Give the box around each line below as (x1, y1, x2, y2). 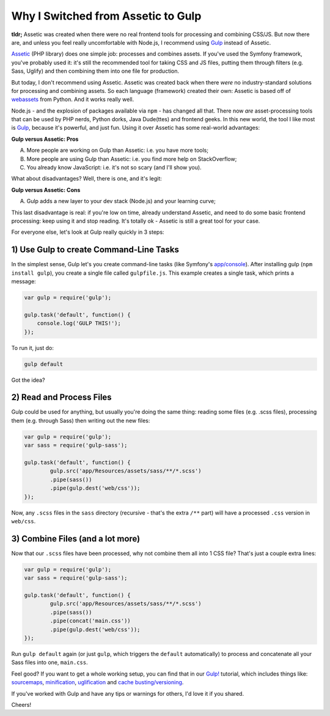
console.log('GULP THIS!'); (37, 320, 122, 327)
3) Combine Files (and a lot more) (11, 533, 141, 544)
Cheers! (11, 701, 32, 708)
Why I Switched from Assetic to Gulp (11, 9, 202, 23)
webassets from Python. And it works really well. (11, 95, 134, 103)
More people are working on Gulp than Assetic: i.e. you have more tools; (26, 147, 209, 154)
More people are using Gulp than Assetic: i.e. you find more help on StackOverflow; (26, 155, 237, 162)
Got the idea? (11, 376, 45, 384)
